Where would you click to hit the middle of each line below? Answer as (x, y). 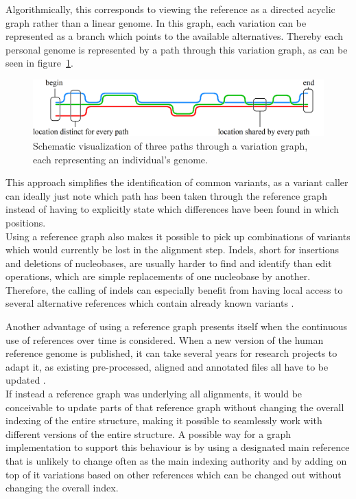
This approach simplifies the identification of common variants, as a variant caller (177, 182)
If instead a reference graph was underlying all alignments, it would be (154, 394)
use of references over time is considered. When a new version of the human (165, 339)
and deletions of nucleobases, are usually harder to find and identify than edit (169, 263)
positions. (26, 222)
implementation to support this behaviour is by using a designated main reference (178, 447)
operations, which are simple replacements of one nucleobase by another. (158, 276)
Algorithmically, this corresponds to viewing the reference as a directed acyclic (170, 9)
